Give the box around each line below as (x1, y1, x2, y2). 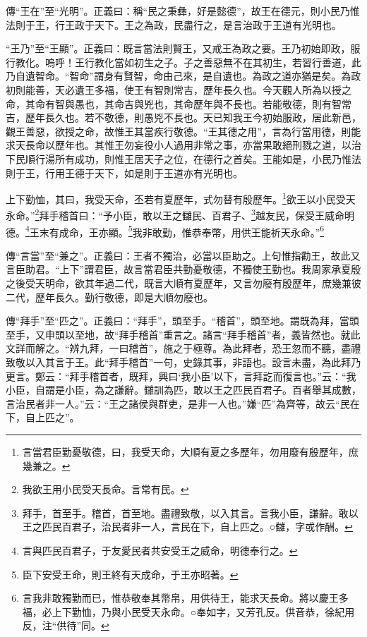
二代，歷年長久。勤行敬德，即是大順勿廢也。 (6, 289, 213, 304)
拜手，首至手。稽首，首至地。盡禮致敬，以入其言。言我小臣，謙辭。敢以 (22, 505, 359, 520)
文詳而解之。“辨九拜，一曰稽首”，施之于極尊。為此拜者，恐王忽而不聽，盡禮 (6, 341, 361, 356)
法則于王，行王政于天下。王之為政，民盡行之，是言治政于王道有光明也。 (6, 17, 342, 32)
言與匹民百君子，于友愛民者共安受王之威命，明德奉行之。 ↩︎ (22, 542, 298, 557)
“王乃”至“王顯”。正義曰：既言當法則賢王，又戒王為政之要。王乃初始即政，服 (6, 41, 361, 56)
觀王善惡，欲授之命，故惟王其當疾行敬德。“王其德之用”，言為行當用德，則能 (6, 123, 361, 138)
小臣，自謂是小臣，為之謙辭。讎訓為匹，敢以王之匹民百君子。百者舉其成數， (6, 382, 361, 397)
